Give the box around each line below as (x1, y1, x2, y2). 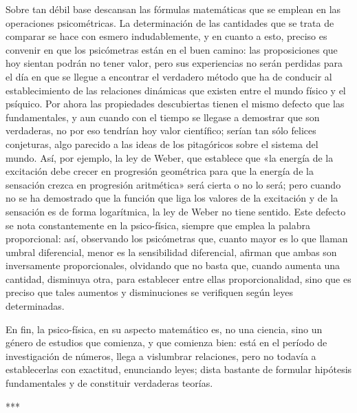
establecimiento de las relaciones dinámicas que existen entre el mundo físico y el (6, 83, 346, 97)
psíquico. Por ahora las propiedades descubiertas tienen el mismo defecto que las (6, 96, 345, 111)
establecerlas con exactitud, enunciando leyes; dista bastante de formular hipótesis (6, 362, 352, 377)
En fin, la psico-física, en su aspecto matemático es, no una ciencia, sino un (6, 321, 323, 336)
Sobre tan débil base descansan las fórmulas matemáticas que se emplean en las (6, 2, 341, 16)
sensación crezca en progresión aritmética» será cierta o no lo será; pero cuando (6, 177, 341, 191)
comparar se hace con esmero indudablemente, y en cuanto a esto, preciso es (6, 29, 327, 43)
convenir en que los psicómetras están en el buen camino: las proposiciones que (6, 42, 338, 56)
